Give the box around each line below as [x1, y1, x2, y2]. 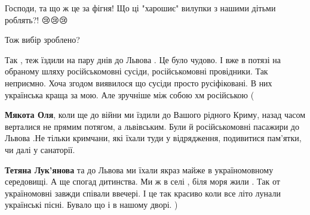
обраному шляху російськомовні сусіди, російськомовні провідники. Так [5, 65, 268, 77]
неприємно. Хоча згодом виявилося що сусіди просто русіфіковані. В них [5, 76, 272, 89]
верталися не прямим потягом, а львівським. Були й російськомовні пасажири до [5, 120, 299, 132]
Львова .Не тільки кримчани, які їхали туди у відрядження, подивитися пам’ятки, [5, 132, 302, 144]
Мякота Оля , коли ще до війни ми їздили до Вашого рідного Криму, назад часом [5, 108, 306, 121]
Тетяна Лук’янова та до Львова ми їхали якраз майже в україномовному [5, 163, 274, 176]
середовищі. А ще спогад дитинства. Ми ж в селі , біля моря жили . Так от [5, 175, 280, 188]
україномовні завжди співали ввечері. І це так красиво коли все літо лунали [5, 186, 281, 199]
